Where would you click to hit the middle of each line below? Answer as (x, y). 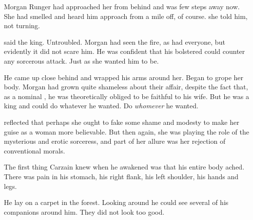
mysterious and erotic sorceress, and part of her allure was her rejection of (115, 141)
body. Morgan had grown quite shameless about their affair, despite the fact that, (126, 87)
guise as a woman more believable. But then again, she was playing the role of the (126, 131)
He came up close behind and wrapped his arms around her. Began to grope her (124, 77)
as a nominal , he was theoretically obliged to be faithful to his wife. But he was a (126, 96)
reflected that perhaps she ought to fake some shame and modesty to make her (122, 122)
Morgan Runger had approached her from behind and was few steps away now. (122, 6)
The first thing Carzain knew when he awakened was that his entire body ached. (124, 167)
